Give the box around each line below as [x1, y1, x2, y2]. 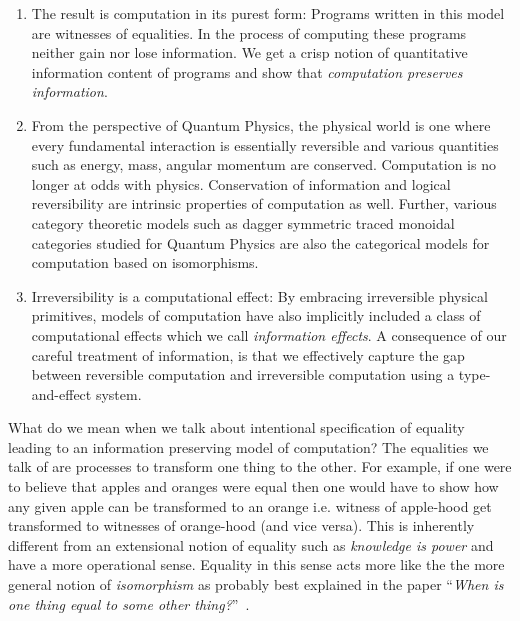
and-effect [31, 383, 92, 404]
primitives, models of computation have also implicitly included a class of [31, 305, 481, 326]
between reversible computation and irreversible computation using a [31, 364, 455, 385]
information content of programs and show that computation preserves [31, 61, 463, 82]
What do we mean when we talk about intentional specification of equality [8, 417, 465, 438]
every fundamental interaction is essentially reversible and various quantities [31, 134, 499, 155]
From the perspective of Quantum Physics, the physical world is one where [31, 114, 491, 135]
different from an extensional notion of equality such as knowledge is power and [8, 534, 494, 555]
